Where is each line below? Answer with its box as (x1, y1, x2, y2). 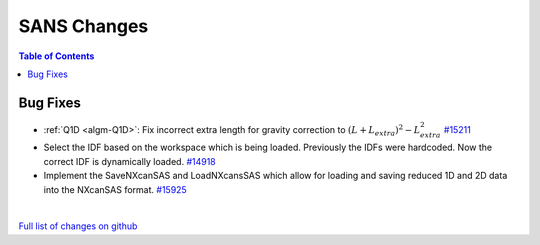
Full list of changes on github (18, 220, 138, 232)
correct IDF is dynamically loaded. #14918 (43, 155, 217, 167)
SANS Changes (18, 15, 149, 37)
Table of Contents (18, 50, 95, 62)
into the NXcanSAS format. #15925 (43, 183, 187, 195)
